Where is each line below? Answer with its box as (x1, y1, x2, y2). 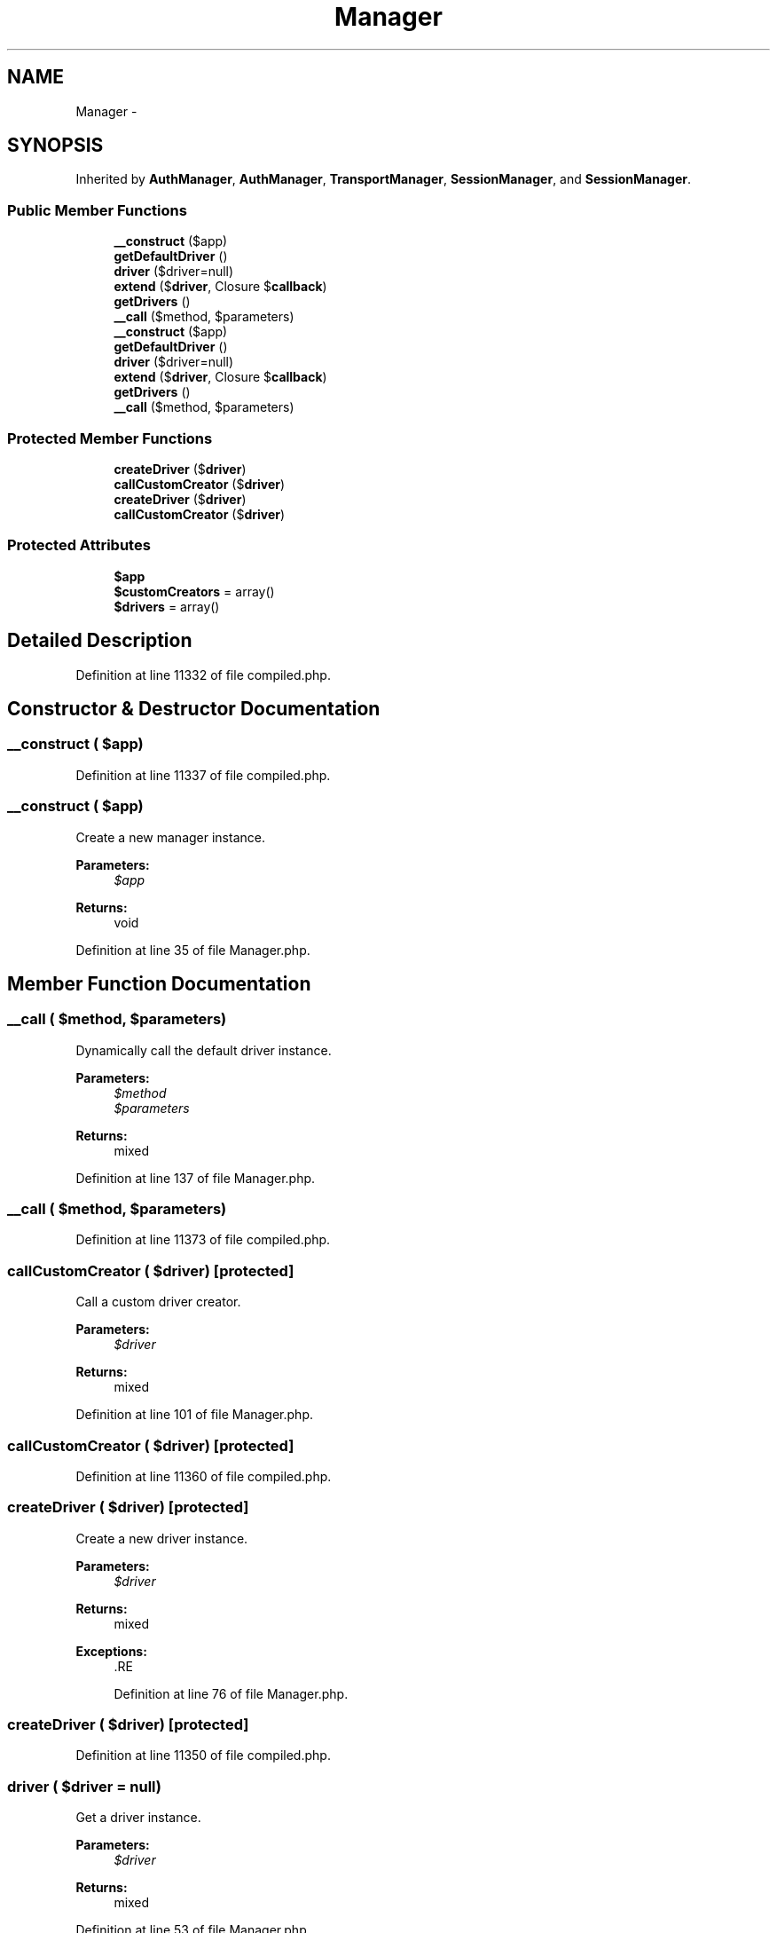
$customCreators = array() (114, 583, 275, 599)
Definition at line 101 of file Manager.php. (75, 1407, 314, 1423)
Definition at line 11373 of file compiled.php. (75, 1232, 331, 1248)
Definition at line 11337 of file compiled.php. (75, 767, 331, 783)
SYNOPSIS (7, 134, 104, 157)
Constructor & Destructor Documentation (7, 697, 381, 720)
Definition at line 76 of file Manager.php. (114, 1685, 349, 1701)
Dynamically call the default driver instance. (75, 1042, 332, 1058)
